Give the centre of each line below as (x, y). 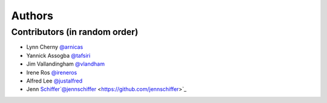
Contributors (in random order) (75, 32)
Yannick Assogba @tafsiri (58, 55)
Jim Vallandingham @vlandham (66, 64)
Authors (32, 16)
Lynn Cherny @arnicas (55, 47)
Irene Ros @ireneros (52, 72)
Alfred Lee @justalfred (54, 81)
